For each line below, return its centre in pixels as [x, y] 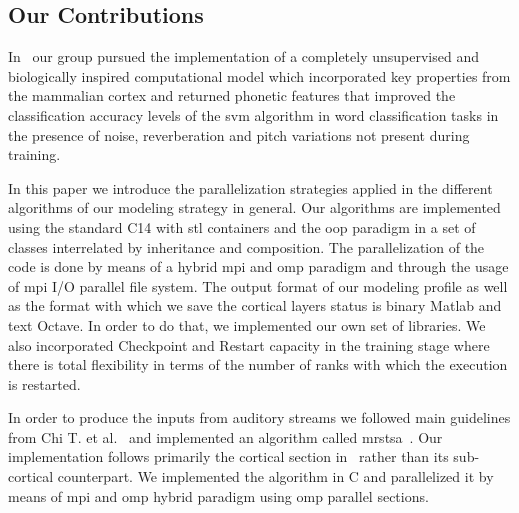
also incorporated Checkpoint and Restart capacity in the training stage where [249, 344]
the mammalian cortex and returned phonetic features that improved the [232, 95]
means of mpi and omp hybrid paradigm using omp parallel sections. [218, 495]
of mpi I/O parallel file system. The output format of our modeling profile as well [258, 285]
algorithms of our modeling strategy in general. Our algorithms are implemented [254, 207]
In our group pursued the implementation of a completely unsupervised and [243, 56]
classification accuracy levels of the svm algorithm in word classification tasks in [253, 114]
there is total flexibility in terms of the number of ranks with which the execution [258, 364]
